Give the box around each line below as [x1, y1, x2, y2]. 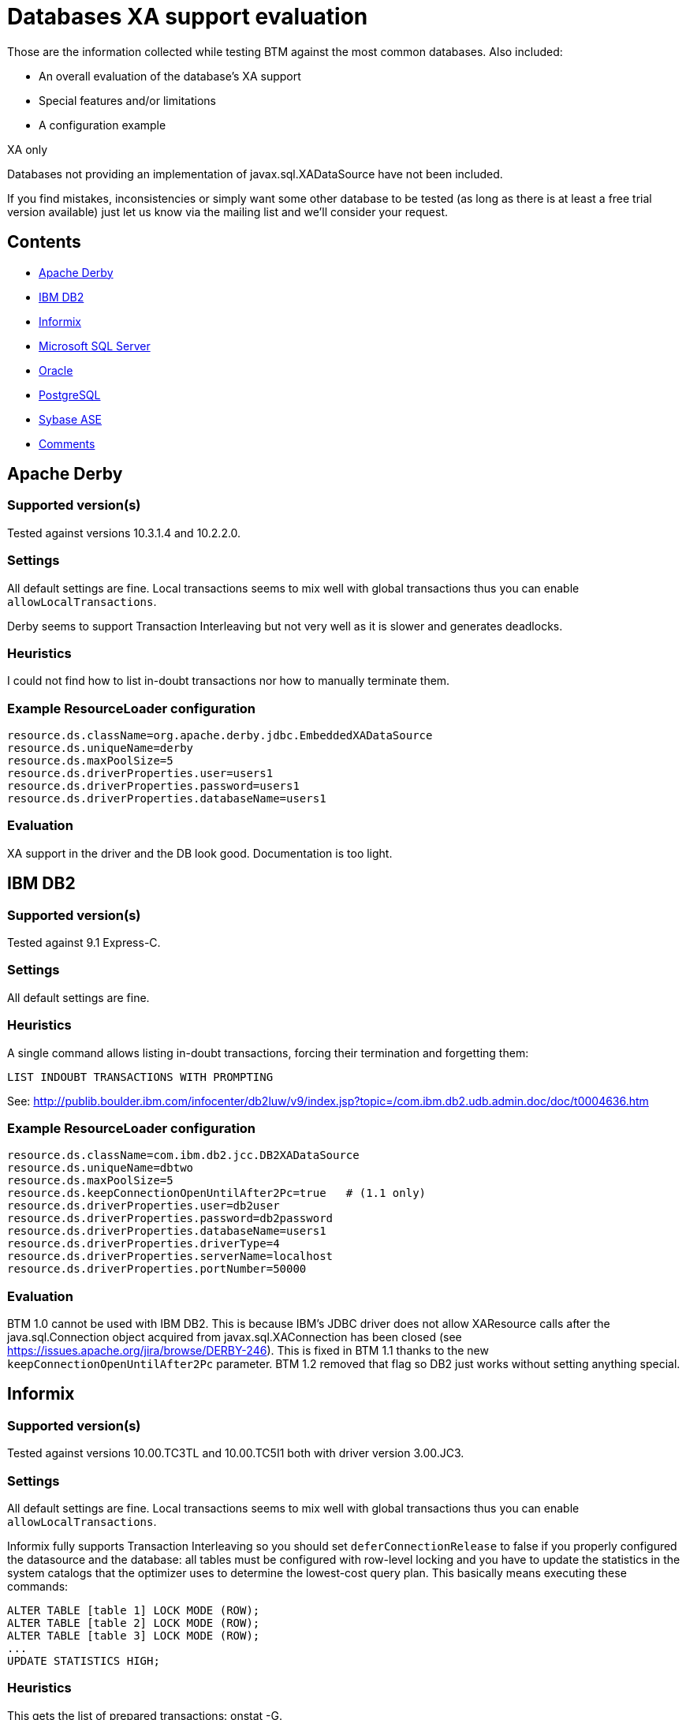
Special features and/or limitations [39, 93, 216, 107]
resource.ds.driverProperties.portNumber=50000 [7, 1262, 307, 1276]
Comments [39, 436, 95, 451]
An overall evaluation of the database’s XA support [39, 69, 301, 83]
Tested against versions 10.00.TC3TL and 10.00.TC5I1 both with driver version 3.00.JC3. [7, 1446, 464, 1460]
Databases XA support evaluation [7, 3, 368, 30]
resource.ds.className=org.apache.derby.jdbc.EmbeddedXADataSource [7, 729, 433, 742]
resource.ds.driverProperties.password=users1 [7, 780, 300, 793]
